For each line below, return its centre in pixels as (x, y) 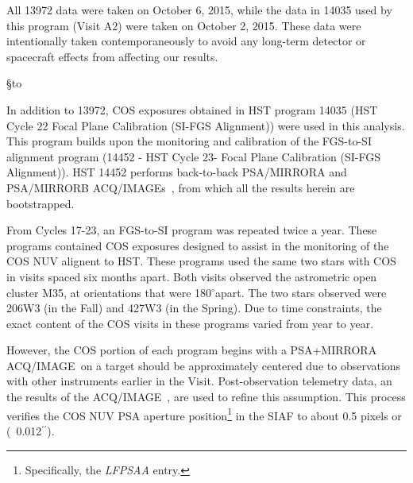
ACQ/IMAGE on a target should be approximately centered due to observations (204, 365)
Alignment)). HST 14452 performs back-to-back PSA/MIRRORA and (177, 172)
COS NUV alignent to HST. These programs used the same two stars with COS (201, 261)
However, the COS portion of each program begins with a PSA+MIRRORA (192, 350)
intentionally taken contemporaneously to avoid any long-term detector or (186, 41)
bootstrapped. (41, 203)
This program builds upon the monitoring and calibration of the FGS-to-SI (189, 141)
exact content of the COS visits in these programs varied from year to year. (190, 323)
